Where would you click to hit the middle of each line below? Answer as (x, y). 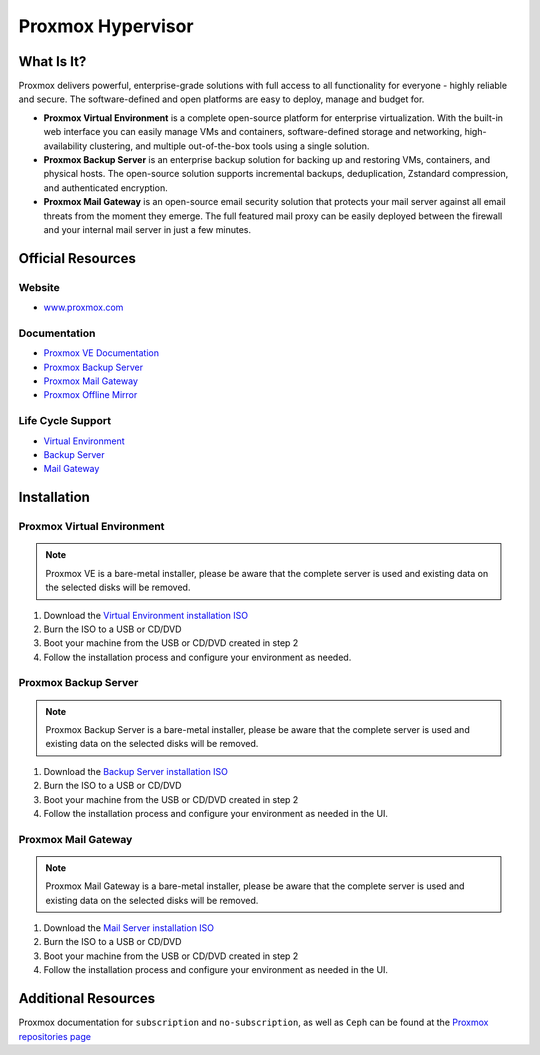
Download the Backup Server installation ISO (136, 771)
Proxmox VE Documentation (101, 353)
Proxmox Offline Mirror (90, 395)
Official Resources (77, 258)
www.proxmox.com (83, 307)
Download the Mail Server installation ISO (129, 928)
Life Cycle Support (65, 421)
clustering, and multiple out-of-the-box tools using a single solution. (229, 146)
